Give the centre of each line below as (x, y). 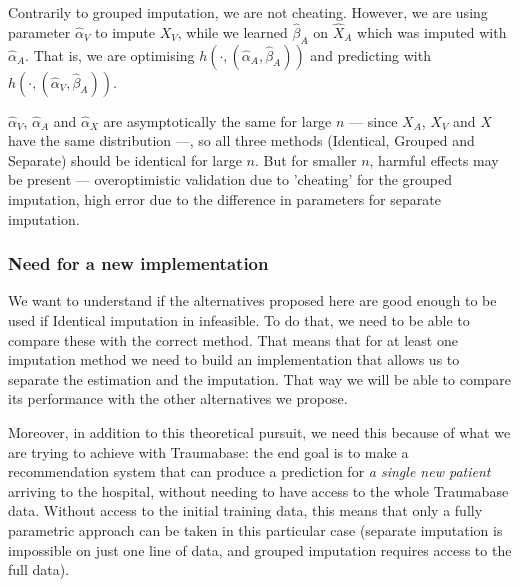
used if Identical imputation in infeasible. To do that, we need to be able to (239, 319)
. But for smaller (306, 159)
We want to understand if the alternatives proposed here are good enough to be (252, 300)
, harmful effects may (434, 159)
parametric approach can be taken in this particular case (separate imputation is (255, 529)
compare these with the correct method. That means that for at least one (233, 339)
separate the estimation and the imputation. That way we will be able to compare (260, 378)
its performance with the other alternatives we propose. (178, 398)
